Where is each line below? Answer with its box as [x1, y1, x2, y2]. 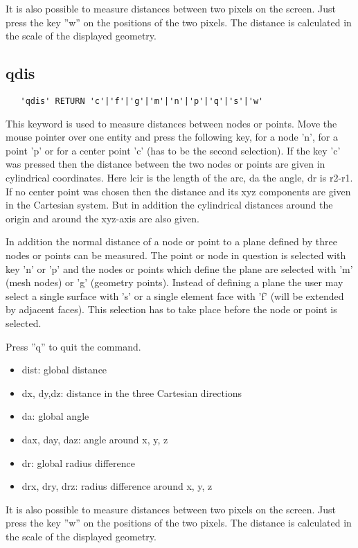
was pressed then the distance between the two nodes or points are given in [6, 157, 325, 171]
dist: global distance [21, 362, 107, 377]
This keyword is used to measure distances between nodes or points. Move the [6, 116, 337, 130]
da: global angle [21, 409, 89, 423]
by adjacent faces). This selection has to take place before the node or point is [6, 302, 337, 317]
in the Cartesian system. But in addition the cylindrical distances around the [6, 197, 333, 212]
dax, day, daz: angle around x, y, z [21, 432, 168, 446]
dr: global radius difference [21, 455, 135, 470]
